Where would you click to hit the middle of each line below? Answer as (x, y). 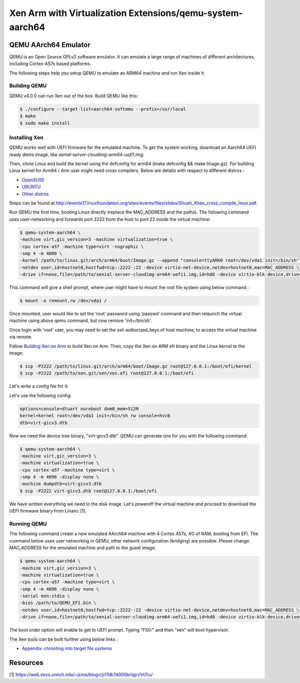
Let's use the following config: (40, 395)
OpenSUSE (33, 179)
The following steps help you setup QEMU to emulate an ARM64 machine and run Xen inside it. (107, 73)
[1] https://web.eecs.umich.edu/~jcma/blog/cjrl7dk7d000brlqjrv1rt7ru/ (81, 674)
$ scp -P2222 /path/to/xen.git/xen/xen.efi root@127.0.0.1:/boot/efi (107, 373)
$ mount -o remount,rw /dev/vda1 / (63, 301)
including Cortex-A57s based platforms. (50, 64)
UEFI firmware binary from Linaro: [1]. (48, 511)
